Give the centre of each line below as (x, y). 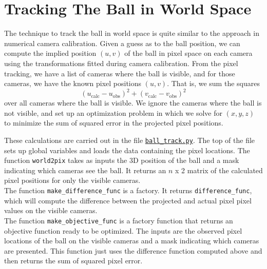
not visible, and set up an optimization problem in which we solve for (113, 112)
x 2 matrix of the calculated (219, 170)
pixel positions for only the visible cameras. (72, 180)
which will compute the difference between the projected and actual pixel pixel (128, 200)
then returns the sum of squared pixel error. (73, 261)
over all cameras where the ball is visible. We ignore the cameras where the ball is (133, 103)
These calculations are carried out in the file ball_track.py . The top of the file (130, 140)
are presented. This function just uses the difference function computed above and (133, 250)
